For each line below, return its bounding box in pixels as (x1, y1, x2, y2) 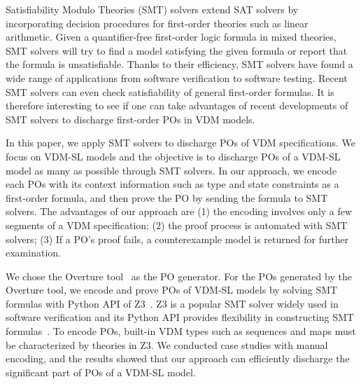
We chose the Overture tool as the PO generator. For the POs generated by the (6, 268, 352, 283)
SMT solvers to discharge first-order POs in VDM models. (6, 111, 255, 126)
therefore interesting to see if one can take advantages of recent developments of (6, 98, 348, 113)
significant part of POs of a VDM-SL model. (6, 364, 196, 379)
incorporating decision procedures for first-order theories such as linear (6, 15, 309, 30)
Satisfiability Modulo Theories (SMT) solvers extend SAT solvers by (6, 2, 299, 16)
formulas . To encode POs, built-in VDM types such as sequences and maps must (6, 324, 356, 338)
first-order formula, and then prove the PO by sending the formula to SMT (6, 190, 328, 205)
